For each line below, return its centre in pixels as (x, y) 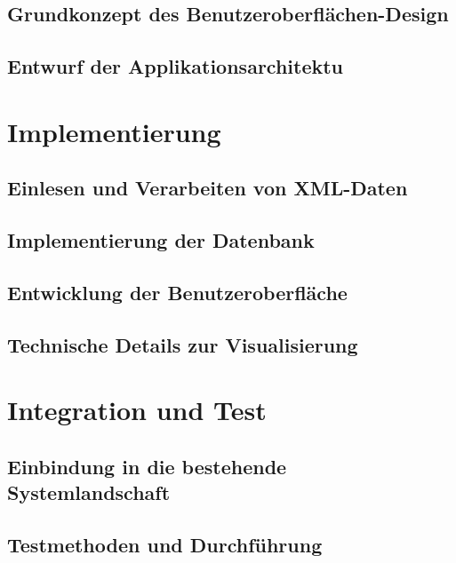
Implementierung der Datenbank (161, 240)
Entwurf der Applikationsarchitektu (176, 66)
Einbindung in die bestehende (147, 466)
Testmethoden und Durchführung (165, 544)
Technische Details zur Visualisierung (183, 344)
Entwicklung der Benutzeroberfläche (177, 292)
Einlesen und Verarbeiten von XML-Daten (208, 188)
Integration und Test (137, 410)
